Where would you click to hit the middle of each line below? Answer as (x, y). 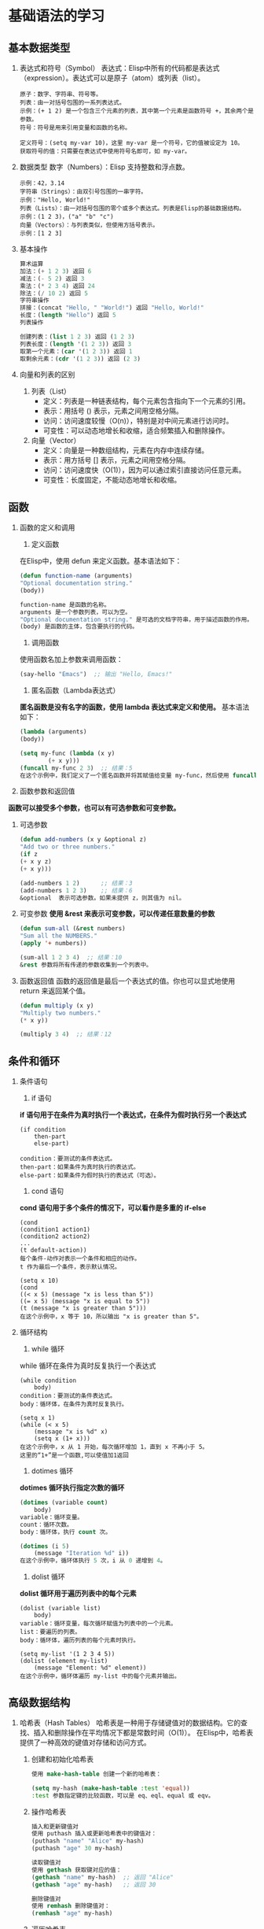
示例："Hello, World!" (55, 200)
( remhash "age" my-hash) (72, 1913)
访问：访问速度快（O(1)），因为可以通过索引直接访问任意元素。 (144, 470)
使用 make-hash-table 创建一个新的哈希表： (97, 1774)
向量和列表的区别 (47, 375)
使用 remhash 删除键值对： (71, 1906)
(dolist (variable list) (60, 1609)
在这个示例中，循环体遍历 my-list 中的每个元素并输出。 (100, 1676)
